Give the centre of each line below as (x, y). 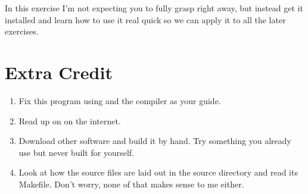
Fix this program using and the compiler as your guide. (120, 100)
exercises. (22, 31)
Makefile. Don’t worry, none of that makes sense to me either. (131, 184)
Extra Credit (59, 72)
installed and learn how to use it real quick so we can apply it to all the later (145, 19)
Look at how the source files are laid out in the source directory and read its (158, 172)
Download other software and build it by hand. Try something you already (155, 141)
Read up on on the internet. (70, 121)
